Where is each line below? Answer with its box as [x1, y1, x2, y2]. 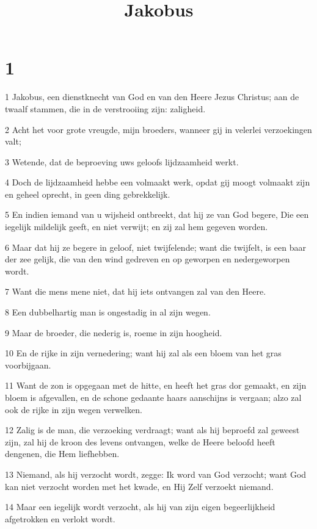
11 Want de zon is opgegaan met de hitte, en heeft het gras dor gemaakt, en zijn [5, 379, 307, 392]
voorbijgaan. [5, 358, 51, 371]
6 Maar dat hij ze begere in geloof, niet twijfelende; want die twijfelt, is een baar [5, 240, 306, 253]
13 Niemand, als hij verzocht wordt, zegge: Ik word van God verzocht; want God [5, 467, 307, 480]
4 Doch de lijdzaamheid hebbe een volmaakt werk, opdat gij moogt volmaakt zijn [5, 176, 310, 189]
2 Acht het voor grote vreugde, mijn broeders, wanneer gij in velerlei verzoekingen [5, 123, 312, 135]
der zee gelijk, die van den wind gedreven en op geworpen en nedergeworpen [5, 253, 290, 265]
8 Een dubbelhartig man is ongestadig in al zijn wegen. [5, 306, 211, 318]
